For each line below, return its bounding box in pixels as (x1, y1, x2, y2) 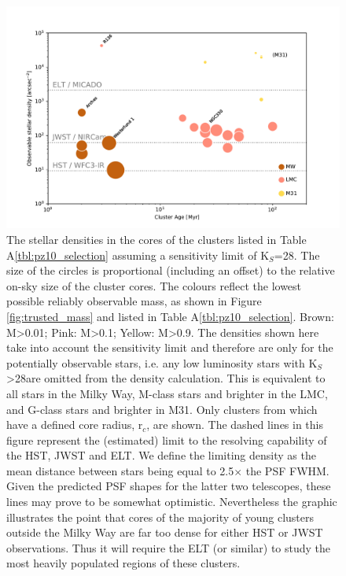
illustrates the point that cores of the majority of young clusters (6, 508, 314, 525)
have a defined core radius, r (6, 416, 143, 433)
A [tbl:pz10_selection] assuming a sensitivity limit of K (6, 246, 270, 263)
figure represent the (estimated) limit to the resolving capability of (6, 431, 327, 448)
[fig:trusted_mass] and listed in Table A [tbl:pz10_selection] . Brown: (6, 308, 334, 324)
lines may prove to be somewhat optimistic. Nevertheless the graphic (6, 493, 337, 510)
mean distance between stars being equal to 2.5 (6, 462, 234, 478)
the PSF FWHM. (245, 462, 329, 478)
